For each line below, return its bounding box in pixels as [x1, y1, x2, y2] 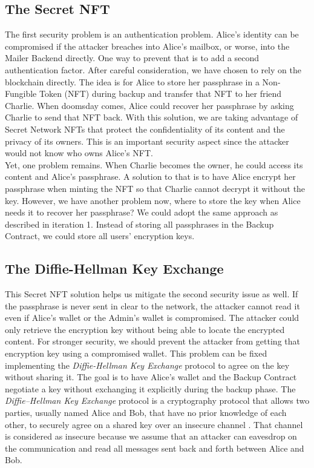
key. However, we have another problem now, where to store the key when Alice [5, 194, 301, 206]
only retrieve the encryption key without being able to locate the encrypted [5, 323, 285, 335]
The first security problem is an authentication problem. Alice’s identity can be [5, 28, 299, 41]
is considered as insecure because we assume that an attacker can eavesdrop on [5, 430, 297, 443]
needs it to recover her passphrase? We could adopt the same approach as [5, 206, 278, 219]
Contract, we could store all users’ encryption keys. [5, 229, 195, 242]
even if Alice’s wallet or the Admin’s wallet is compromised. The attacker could [5, 311, 299, 324]
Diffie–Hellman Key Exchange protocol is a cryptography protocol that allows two [5, 394, 310, 407]
